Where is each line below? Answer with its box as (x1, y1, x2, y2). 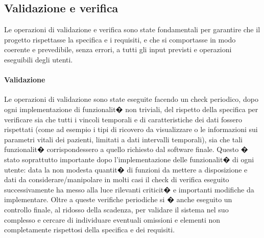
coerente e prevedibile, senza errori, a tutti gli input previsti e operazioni (4, 44, 232, 55)
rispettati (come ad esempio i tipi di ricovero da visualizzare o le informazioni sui (4, 124, 258, 135)
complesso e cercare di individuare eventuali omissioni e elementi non (4, 214, 221, 225)
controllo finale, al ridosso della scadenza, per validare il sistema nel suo (4, 204, 229, 214)
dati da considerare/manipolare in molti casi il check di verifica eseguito (4, 174, 229, 185)
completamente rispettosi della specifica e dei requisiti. (4, 224, 175, 235)
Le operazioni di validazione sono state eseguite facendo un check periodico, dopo (4, 94, 258, 104)
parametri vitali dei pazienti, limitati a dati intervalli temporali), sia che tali (4, 134, 243, 144)
